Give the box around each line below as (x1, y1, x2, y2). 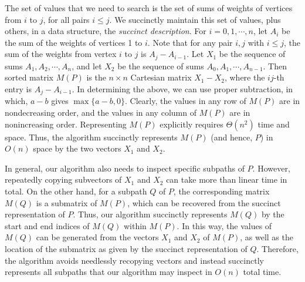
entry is (5, 83, 32, 95)
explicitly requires (160, 117, 223, 130)
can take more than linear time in (166, 173, 287, 186)
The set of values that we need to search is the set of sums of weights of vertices (5, 2, 293, 14)
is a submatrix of (36, 196, 97, 209)
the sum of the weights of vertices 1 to (5, 36, 143, 48)
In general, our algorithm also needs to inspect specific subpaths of (5, 162, 245, 174)
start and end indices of (5, 219, 90, 231)
